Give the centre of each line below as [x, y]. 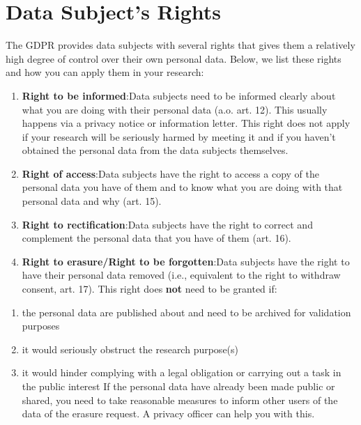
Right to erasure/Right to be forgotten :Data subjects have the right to [186, 261]
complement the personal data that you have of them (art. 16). [156, 238]
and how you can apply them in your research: [105, 72]
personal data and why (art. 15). [92, 201]
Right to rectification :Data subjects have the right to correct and [167, 224]
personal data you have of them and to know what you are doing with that [182, 187]
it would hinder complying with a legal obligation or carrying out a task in [182, 372]
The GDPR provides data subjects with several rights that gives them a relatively [180, 45]
